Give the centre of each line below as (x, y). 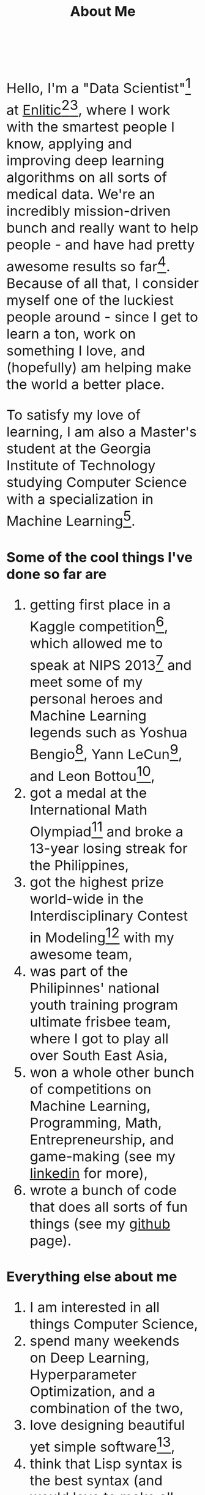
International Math (89, 810)
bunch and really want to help (102, 228)
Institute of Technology (81, 466)
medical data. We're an (81, 194)
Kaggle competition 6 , (99, 624)
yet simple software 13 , (102, 1444)
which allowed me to (96, 643)
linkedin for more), (89, 1173)
